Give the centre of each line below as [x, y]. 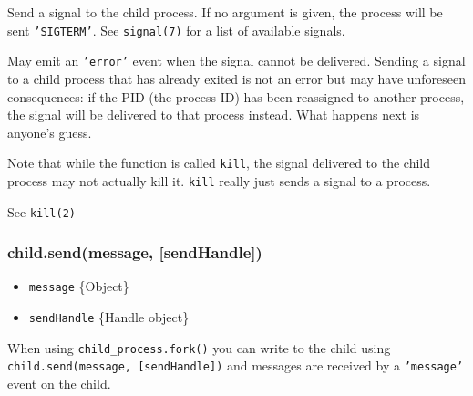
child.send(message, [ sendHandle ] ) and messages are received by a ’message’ [236, 365]
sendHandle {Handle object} [109, 317]
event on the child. [59, 384]
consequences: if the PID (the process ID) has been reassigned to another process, [236, 96]
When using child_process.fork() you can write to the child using [199, 347]
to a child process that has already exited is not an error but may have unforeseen [237, 78]
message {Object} [79, 286]
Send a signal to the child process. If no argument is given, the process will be [225, 12]
